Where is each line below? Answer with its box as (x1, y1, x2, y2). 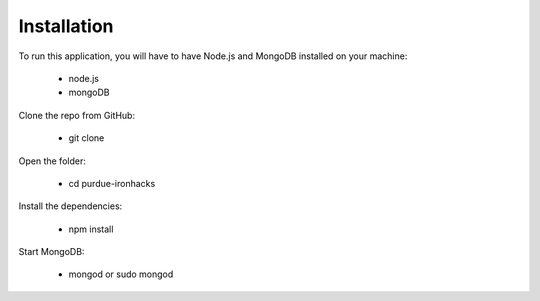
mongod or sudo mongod (68, 268, 174, 280)
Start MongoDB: (18, 246, 85, 258)
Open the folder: (18, 155, 87, 167)
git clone (68, 132, 105, 144)
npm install (68, 223, 114, 235)
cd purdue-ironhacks (68, 177, 156, 189)
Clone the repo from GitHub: (18, 109, 135, 121)
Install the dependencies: (18, 200, 123, 212)
